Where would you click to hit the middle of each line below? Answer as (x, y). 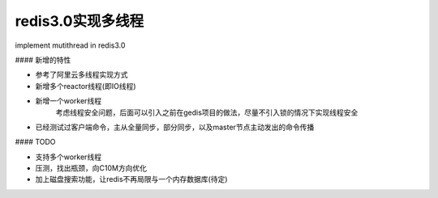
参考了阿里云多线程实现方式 (82, 75)
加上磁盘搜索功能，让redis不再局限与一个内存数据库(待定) (131, 179)
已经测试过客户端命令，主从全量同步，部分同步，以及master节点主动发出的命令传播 (175, 127)
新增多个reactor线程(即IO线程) (86, 86)
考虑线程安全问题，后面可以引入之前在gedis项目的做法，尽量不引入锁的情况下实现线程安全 (207, 112)
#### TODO (35, 142)
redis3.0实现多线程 (79, 21)
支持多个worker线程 (68, 157)
